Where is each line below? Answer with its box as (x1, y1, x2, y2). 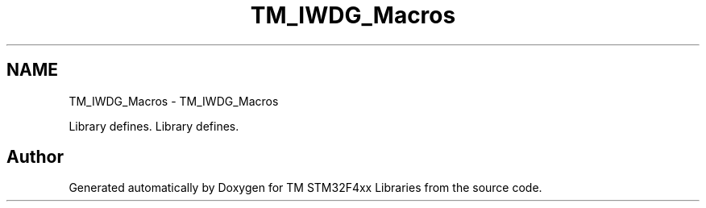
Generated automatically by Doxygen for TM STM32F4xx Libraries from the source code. (69, 181, 542, 195)
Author (6, 147, 64, 168)
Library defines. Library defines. (69, 119, 239, 133)
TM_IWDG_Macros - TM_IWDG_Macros (69, 94, 279, 108)
